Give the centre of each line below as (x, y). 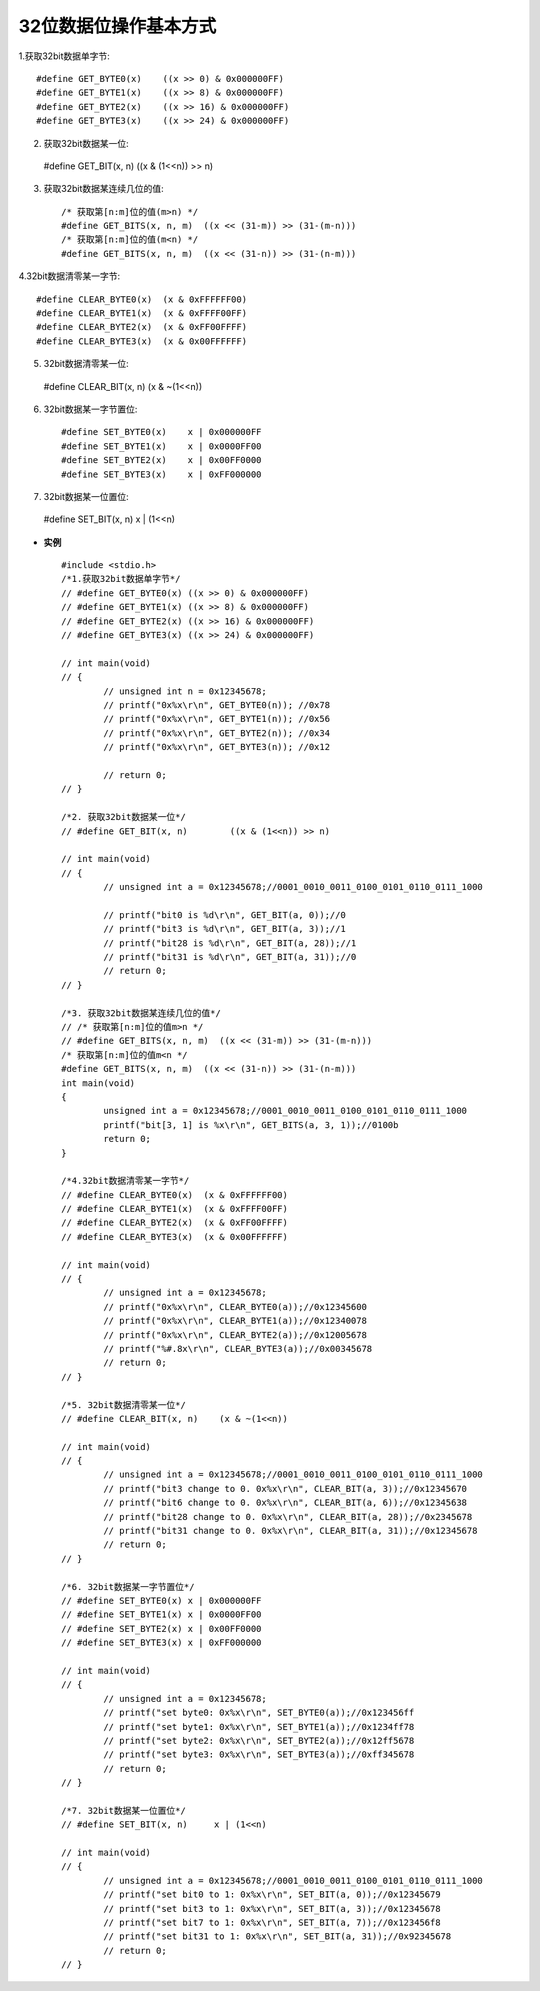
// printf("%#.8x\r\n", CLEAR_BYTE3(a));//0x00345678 (238, 1348)
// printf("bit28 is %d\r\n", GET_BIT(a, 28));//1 (230, 943)
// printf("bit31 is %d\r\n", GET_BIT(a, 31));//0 (230, 957)
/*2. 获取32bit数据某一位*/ (124, 817)
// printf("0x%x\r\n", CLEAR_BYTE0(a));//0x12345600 (235, 1306)
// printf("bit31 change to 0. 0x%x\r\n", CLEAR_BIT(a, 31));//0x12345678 (290, 1531)
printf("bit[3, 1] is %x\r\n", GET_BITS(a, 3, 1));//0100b (251, 1124)
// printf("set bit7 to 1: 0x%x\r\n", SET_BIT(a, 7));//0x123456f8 (272, 1922)
